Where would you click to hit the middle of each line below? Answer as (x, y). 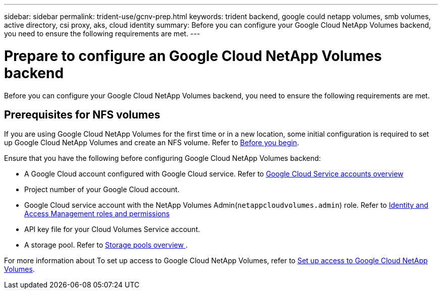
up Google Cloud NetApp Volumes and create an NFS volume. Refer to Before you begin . (152, 143)
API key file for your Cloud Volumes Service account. (112, 229)
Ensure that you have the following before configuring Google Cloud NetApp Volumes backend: (162, 158)
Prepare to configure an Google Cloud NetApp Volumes (193, 56)
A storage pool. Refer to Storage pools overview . (106, 245)
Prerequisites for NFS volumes (82, 114)
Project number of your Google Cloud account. (102, 190)
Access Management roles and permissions (97, 214)
